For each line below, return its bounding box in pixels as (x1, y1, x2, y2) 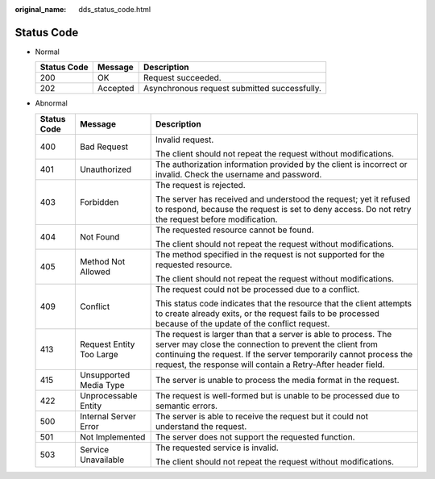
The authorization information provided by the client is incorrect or (155, 158, 408, 169)
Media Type (79, 379, 125, 390)
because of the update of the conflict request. (155, 318, 330, 329)
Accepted (97, 83, 135, 94)
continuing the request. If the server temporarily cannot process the (155, 348, 413, 360)
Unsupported (79, 369, 130, 381)
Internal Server (79, 410, 137, 422)
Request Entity (79, 339, 135, 350)
